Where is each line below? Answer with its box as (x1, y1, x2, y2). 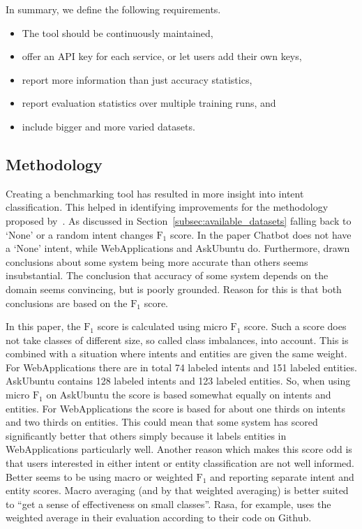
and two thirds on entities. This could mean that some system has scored (6, 415, 318, 429)
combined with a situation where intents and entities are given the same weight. (6, 346, 347, 361)
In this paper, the (6, 319, 81, 334)
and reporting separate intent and (209, 469, 354, 484)
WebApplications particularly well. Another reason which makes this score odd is (6, 442, 352, 456)
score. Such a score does (243, 319, 347, 334)
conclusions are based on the (6, 295, 128, 310)
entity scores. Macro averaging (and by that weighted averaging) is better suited (6, 483, 349, 498)
